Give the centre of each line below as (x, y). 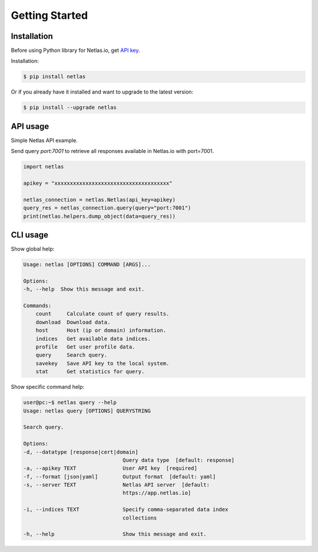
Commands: (37, 306)
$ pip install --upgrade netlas (70, 108)
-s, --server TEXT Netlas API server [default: (117, 485)
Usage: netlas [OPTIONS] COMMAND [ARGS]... (87, 265)
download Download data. (73, 322)
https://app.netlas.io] (157, 493)
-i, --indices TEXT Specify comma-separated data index (126, 510)
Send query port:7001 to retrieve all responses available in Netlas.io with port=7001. (112, 151)
